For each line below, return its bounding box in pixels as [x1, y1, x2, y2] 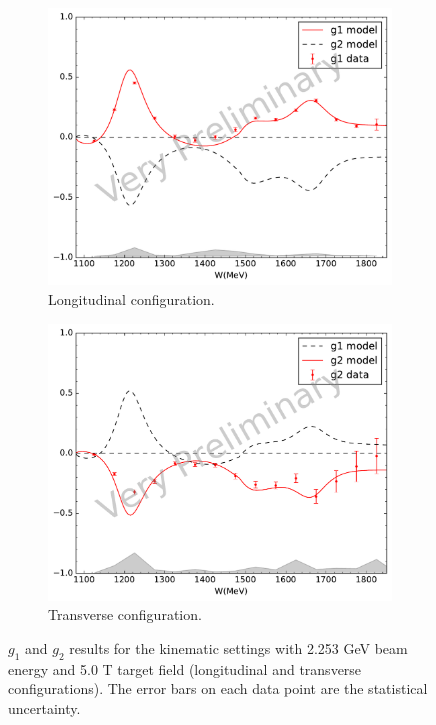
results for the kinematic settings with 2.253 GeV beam [69, 638, 408, 658]
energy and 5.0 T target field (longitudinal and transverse [8, 658, 362, 679]
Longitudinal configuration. [48, 289, 215, 310]
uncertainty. [8, 697, 81, 718]
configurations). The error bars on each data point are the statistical [8, 678, 428, 699]
